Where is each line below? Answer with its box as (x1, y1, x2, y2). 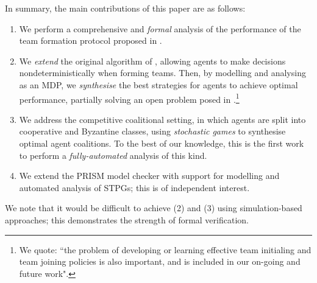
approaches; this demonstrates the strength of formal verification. (5, 213, 249, 226)
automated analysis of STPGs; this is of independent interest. (19, 181, 250, 194)
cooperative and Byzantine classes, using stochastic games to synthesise (19, 125, 286, 138)
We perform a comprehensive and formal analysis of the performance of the (19, 22, 301, 35)
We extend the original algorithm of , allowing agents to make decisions (19, 54, 286, 67)
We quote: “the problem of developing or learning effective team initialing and (19, 243, 312, 256)
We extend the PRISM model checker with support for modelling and (19, 169, 280, 182)
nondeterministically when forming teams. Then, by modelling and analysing (19, 66, 306, 79)
